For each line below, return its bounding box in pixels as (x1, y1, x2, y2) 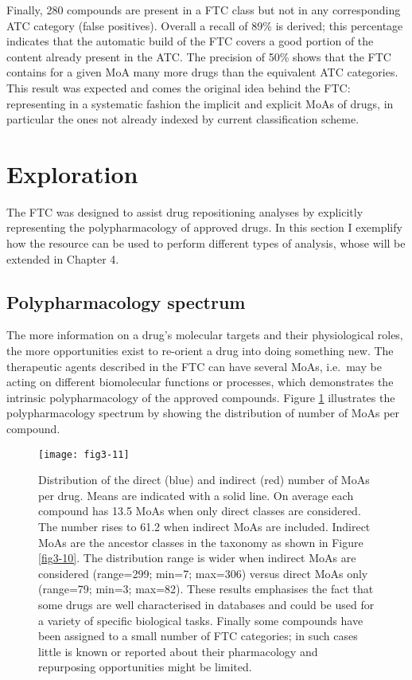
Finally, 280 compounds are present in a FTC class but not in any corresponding (6, 2, 401, 18)
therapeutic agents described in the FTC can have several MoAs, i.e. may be (6, 358, 382, 374)
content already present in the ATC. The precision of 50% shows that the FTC (6, 48, 391, 64)
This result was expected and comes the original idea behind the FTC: (6, 79, 351, 96)
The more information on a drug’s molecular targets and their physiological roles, (6, 326, 403, 343)
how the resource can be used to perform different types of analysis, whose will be (6, 235, 406, 252)
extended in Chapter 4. (6, 250, 119, 267)
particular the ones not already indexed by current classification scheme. (6, 111, 360, 127)
